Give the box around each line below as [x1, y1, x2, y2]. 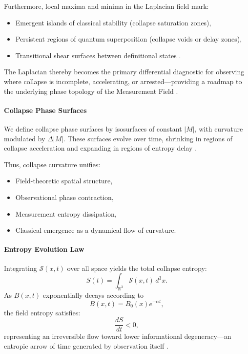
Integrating [4, 263, 37, 273]
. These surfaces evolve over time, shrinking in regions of [63, 133, 232, 143]
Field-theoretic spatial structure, [15, 176, 113, 186]
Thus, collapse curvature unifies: [4, 159, 101, 169]
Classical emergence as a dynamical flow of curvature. [15, 225, 176, 235]
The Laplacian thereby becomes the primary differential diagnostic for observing [4, 66, 245, 77]
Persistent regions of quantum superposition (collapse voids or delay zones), [15, 34, 242, 44]
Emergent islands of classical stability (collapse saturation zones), [15, 17, 211, 27]
